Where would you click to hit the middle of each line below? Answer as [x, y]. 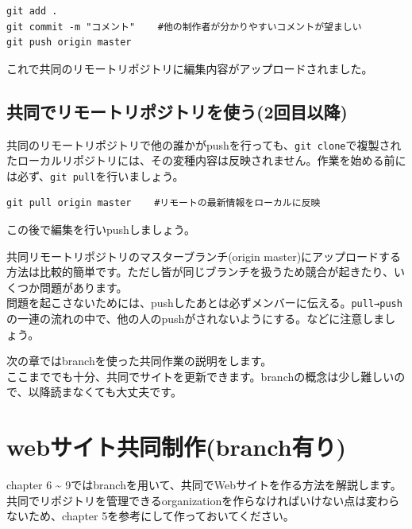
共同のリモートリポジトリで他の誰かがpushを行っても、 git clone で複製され [204, 144]
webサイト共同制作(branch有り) [177, 447]
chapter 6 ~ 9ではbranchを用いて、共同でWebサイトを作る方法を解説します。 [204, 485]
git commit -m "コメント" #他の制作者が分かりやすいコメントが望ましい [184, 27]
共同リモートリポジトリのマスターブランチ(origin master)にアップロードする [204, 256]
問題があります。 [83, 287]
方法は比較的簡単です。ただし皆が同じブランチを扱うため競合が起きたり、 [200, 272]
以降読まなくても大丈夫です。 [105, 392]
